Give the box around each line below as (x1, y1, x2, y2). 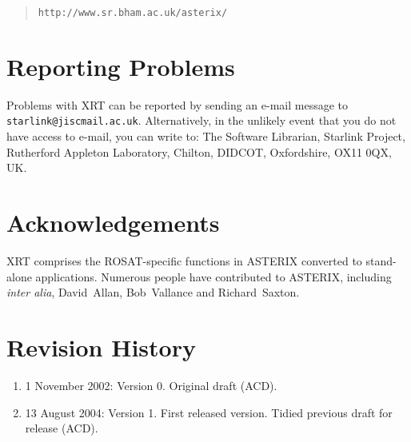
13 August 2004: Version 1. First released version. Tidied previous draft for (25, 404, 393, 420)
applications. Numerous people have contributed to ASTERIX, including (35, 268, 392, 285)
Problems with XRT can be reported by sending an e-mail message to (6, 96, 348, 113)
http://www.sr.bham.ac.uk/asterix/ (38, 7, 228, 18)
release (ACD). (25, 420, 98, 436)
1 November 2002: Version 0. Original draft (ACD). (25, 376, 277, 393)
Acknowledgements (6, 206, 220, 239)
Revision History (6, 330, 196, 363)
